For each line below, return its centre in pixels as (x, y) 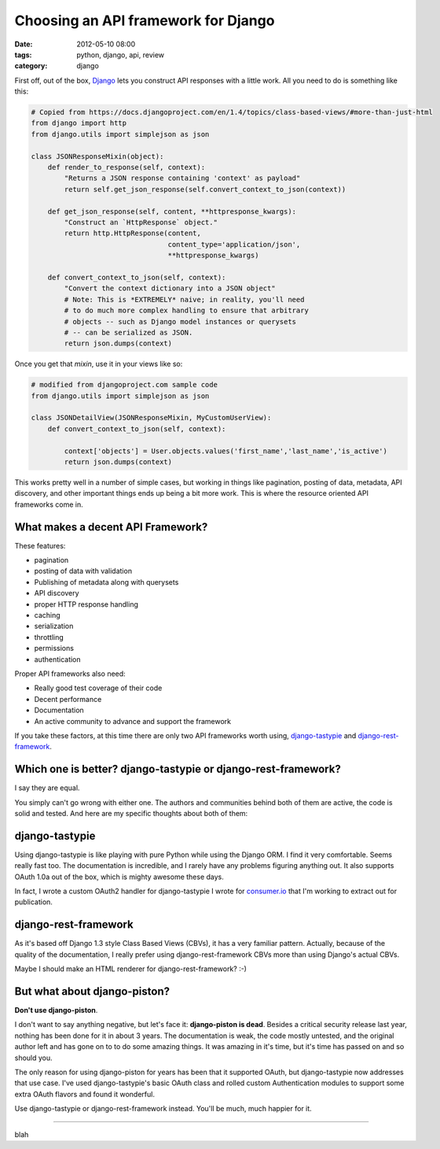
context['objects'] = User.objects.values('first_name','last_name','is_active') (226, 451)
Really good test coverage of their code (98, 688)
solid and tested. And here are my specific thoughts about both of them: (131, 813)
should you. (33, 1058)
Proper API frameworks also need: (70, 674)
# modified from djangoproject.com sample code (124, 385)
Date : (24, 44)
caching (47, 615)
